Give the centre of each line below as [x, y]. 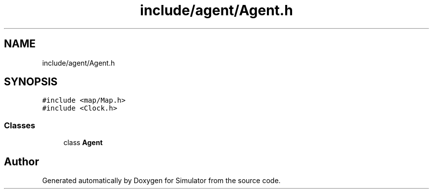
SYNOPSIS [31, 82]
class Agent [83, 143]
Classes [20, 125]
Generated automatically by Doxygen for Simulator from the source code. [161, 181]
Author [22, 161]
